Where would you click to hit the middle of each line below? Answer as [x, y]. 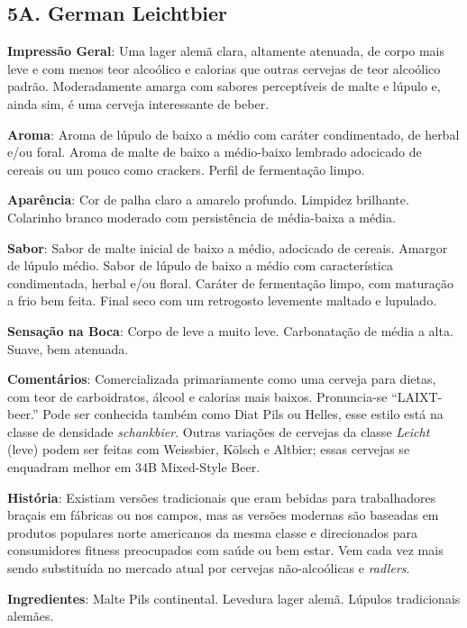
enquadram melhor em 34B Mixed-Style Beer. [134, 467]
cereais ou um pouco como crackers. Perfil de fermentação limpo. [186, 169]
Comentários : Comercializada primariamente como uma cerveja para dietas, [222, 379]
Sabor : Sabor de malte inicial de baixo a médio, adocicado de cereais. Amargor [228, 247]
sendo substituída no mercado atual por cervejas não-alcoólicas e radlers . [209, 568]
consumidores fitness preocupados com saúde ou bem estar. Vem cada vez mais [225, 550]
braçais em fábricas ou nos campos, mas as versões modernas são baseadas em [223, 515]
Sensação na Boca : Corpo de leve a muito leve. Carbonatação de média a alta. [230, 330]
